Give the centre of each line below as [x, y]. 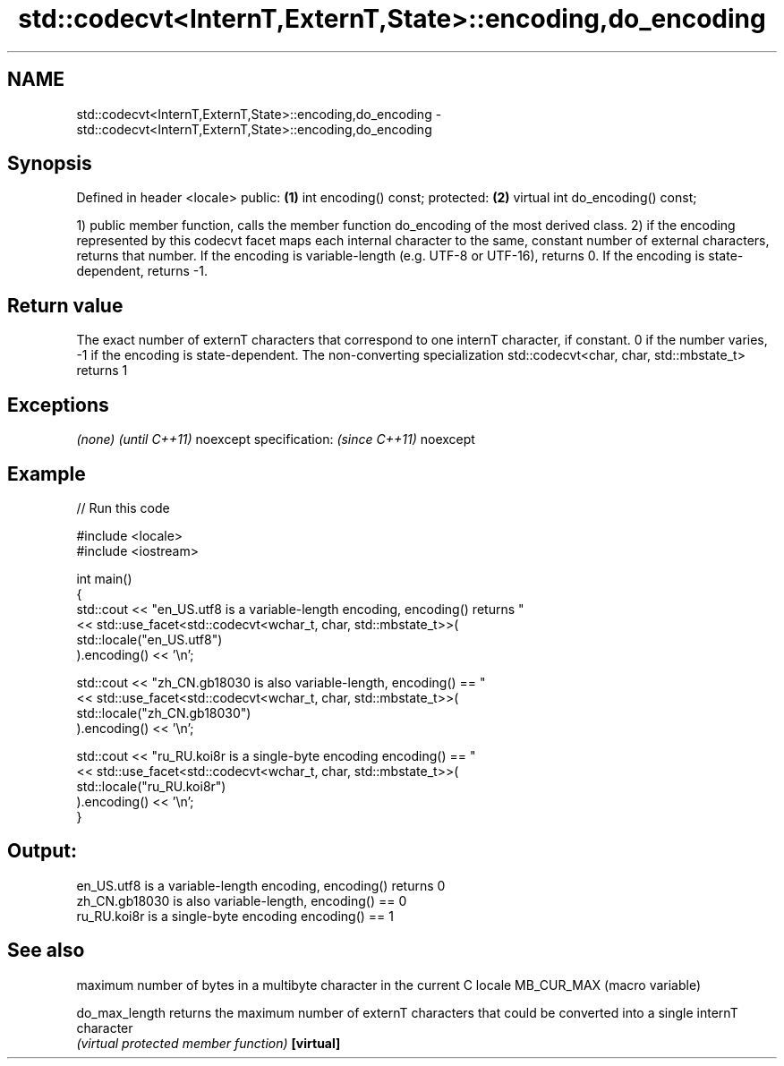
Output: [42, 851]
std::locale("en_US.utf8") [149, 639]
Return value [65, 305]
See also [46, 951]
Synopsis [50, 164]
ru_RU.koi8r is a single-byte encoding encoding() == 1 [235, 916]
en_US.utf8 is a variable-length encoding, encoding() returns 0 [261, 885]
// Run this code [123, 507]
